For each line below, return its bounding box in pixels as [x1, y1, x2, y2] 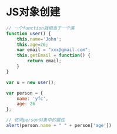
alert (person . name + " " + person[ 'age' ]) [6, 123, 112, 129]
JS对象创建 [6, 5, 61, 19]
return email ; [27, 58, 62, 64]
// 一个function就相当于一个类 [6, 25, 75, 31]
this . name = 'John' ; [16, 36, 62, 42]
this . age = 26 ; [16, 42, 49, 48]
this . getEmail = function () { [16, 52, 91, 59]
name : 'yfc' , [16, 95, 49, 102]
